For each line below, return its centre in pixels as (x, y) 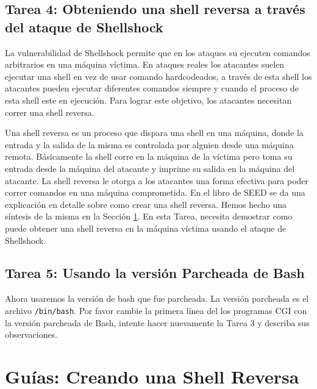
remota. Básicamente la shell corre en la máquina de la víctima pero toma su (149, 156)
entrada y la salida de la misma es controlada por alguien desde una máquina (149, 144)
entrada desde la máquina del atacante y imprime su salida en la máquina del (150, 168)
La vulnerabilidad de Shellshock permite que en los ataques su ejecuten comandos (158, 52)
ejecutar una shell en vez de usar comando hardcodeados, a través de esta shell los (158, 76)
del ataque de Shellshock (84, 27)
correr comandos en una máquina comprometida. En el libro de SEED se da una (155, 192)
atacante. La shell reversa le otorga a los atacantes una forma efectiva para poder (157, 180)
